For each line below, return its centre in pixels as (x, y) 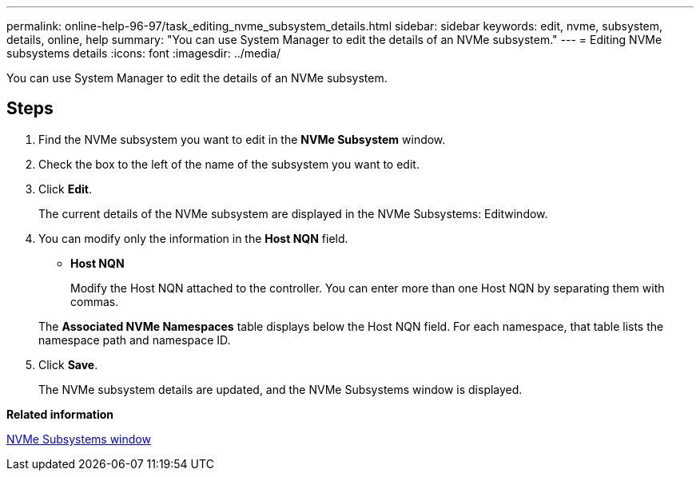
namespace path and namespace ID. (135, 340)
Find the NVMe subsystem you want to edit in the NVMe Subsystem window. (242, 139)
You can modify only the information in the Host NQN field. (193, 238)
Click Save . (68, 364)
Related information (60, 414)
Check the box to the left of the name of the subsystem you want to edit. (229, 164)
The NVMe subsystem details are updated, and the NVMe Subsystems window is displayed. (280, 389)
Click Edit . (65, 189)
